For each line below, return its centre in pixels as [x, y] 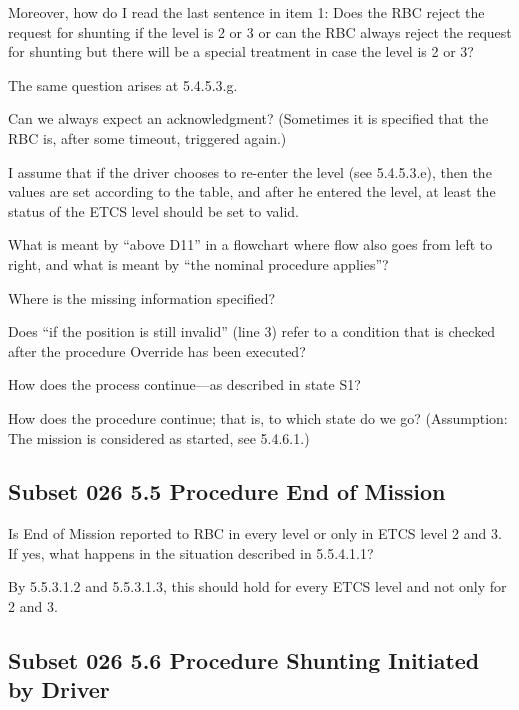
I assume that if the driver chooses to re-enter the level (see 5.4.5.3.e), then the [250, 171]
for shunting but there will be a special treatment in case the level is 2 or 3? [241, 51]
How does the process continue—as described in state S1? [184, 384]
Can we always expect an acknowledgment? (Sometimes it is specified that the [248, 118]
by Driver [59, 689]
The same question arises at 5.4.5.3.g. [123, 84]
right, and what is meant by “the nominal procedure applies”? [198, 263]
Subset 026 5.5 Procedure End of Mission [227, 491]
